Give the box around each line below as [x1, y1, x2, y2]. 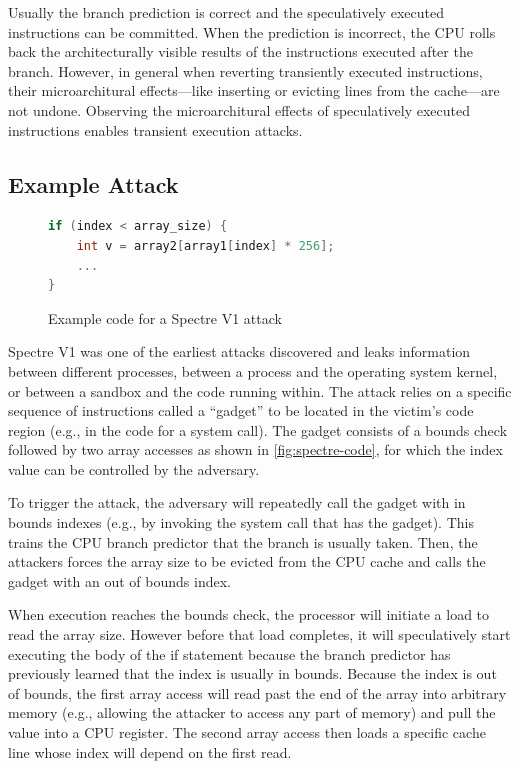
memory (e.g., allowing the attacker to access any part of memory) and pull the [8, 702, 496, 723]
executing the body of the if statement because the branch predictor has [8, 643, 451, 664]
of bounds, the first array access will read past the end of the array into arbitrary [8, 682, 507, 703]
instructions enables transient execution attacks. [8, 119, 303, 140]
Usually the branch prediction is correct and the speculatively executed [8, 2, 444, 22]
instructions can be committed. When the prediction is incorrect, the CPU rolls [8, 21, 496, 42]
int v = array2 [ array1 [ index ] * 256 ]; [76, 238, 335, 253]
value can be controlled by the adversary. [8, 458, 260, 479]
